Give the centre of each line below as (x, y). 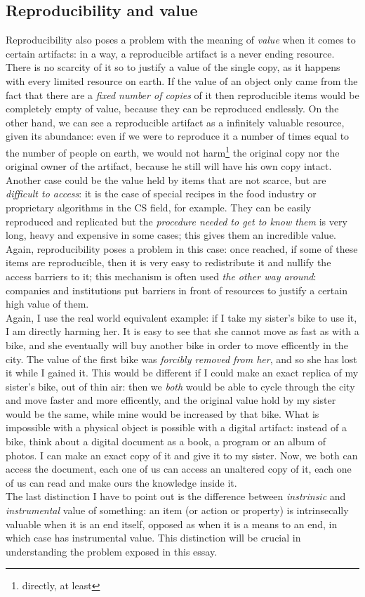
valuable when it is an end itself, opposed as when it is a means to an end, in (172, 524)
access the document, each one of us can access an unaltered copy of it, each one (179, 469)
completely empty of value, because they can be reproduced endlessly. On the (172, 109)
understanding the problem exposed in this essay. (112, 551)
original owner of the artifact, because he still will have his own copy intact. (169, 166)
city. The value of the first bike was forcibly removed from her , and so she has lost (181, 359)
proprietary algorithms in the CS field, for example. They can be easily (159, 207)
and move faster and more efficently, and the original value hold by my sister (171, 400)
